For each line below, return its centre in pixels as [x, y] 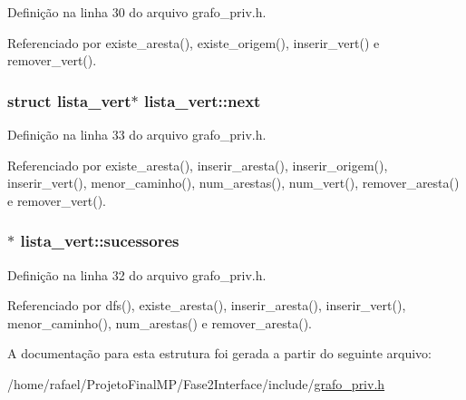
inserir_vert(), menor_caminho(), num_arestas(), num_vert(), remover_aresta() [233, 183]
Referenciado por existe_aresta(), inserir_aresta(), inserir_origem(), [198, 165]
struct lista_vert [69, 100]
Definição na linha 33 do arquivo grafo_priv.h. [137, 134]
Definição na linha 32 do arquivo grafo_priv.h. [137, 274]
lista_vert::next [202, 100]
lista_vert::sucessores [100, 241]
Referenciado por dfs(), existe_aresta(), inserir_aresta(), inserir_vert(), [207, 305]
